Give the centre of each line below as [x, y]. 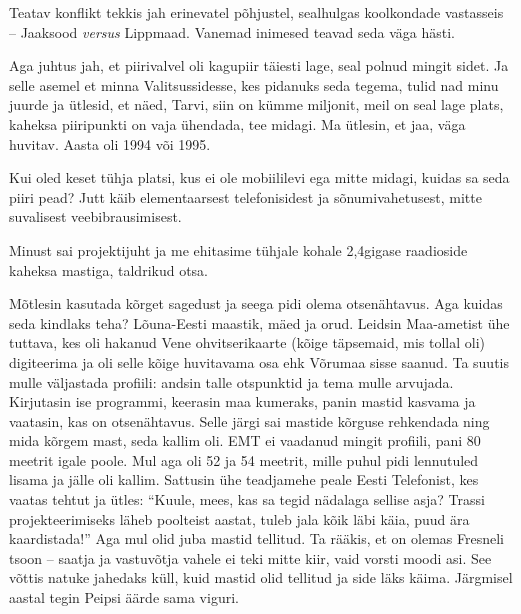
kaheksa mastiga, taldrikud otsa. [109, 269]
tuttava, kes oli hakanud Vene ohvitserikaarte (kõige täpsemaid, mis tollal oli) [247, 342]
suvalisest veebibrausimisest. [95, 216]
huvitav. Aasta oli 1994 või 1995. [110, 143]
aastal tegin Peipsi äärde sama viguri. [124, 597]
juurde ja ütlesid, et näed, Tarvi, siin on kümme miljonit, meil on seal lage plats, [256, 104]
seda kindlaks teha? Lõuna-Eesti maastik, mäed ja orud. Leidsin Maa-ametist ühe [259, 322]
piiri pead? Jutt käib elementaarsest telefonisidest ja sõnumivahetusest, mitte [245, 196]
